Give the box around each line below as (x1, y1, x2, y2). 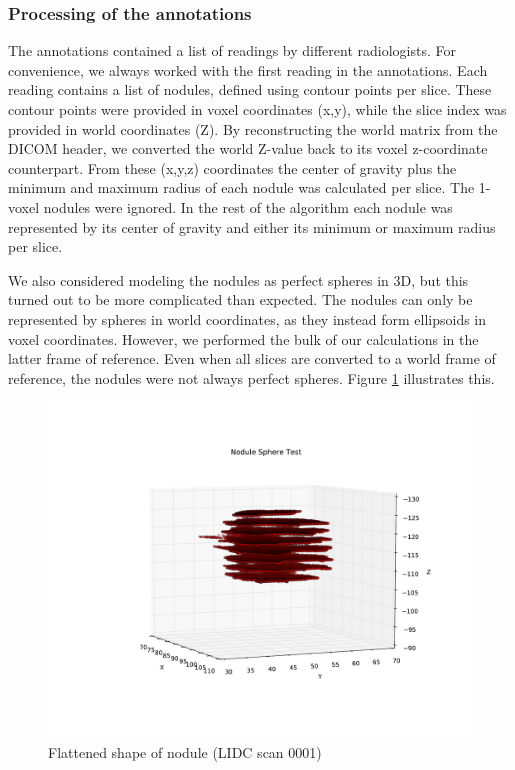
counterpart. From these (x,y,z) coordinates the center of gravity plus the (8, 157, 457, 178)
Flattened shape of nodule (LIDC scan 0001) (48, 742, 322, 763)
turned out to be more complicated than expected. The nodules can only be (8, 289, 473, 310)
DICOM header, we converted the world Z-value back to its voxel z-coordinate (8, 138, 488, 159)
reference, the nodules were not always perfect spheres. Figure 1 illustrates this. (8, 367, 495, 388)
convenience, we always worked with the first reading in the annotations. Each (8, 59, 488, 80)
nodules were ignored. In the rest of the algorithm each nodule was (43, 196, 453, 217)
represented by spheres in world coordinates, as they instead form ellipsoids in (8, 308, 487, 329)
